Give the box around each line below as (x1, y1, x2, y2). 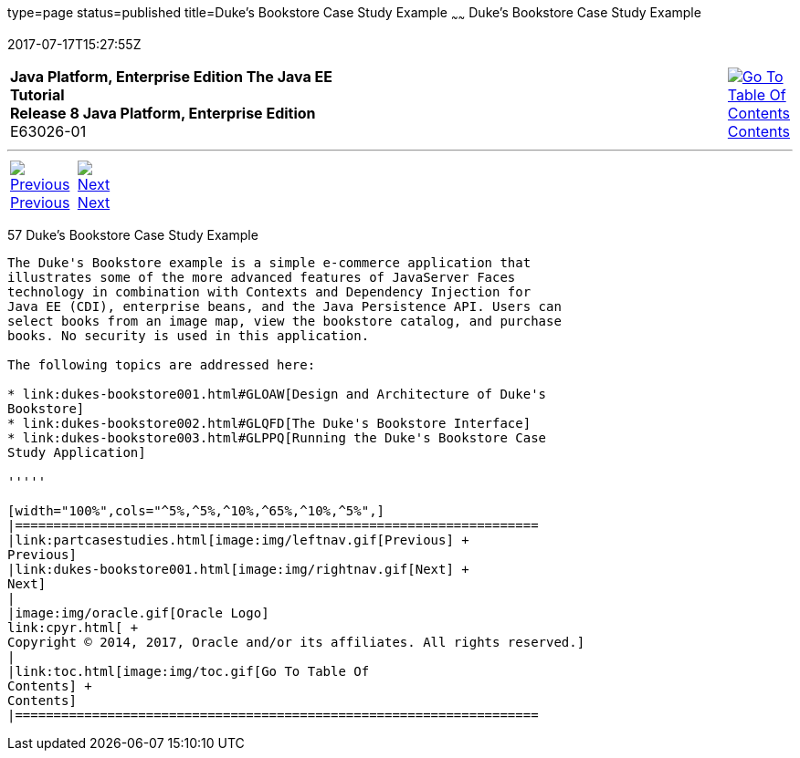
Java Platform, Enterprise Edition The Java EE (10, 67, 332, 86)
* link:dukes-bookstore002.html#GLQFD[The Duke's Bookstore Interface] (7, 415, 532, 431)
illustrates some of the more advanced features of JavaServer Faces (7, 269, 516, 285)
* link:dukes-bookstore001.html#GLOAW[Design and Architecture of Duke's (7, 386, 547, 401)
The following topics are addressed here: (7, 357, 316, 372)
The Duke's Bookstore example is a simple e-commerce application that (7, 254, 532, 270)
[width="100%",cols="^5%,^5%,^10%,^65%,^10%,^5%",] (7, 503, 385, 518)
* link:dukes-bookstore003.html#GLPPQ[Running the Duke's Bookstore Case (7, 430, 547, 445)
